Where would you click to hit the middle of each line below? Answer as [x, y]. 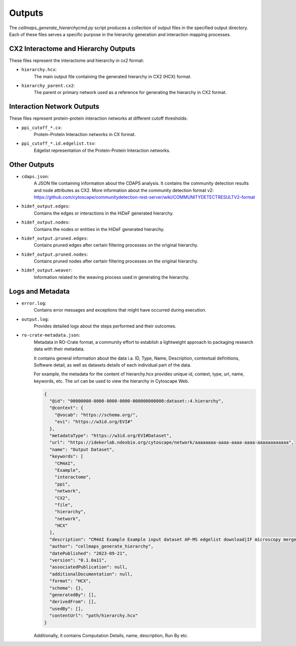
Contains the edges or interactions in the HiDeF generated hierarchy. [104, 213]
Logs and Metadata [39, 291]
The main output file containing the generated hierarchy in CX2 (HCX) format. [113, 76]
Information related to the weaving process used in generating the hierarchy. [112, 277]
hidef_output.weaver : [47, 270]
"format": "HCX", [70, 581]
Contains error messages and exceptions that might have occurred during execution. [120, 310]
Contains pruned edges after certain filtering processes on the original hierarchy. [116, 245]
